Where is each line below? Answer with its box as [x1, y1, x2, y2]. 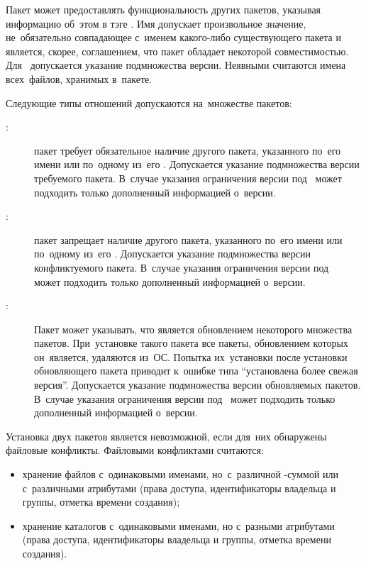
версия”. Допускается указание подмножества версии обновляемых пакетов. [34, 377, 361, 392]
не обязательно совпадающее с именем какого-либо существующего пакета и [6, 30, 341, 45]
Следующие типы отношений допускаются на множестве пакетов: [6, 95, 292, 110]
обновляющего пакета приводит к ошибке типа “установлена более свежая [34, 363, 358, 378]
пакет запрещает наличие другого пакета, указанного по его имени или [34, 232, 343, 247]
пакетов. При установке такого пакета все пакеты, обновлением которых [34, 335, 348, 350]
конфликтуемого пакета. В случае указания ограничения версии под [34, 260, 329, 274]
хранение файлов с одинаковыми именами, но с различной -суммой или [22, 467, 339, 482]
